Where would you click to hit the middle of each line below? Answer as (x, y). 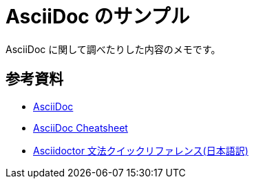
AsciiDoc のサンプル (98, 17)
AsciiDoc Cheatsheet (81, 127)
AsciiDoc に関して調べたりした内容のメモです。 (113, 49)
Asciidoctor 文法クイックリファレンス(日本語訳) (141, 150)
